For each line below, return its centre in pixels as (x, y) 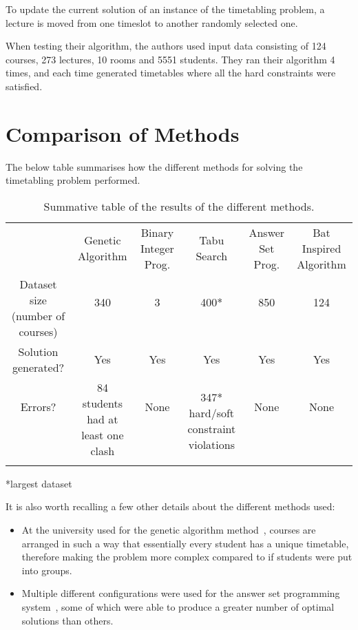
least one (103, 434)
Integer (157, 248)
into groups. (47, 570)
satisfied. (24, 86)
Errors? (38, 407)
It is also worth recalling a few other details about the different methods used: (170, 506)
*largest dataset (39, 483)
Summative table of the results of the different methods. (179, 206)
